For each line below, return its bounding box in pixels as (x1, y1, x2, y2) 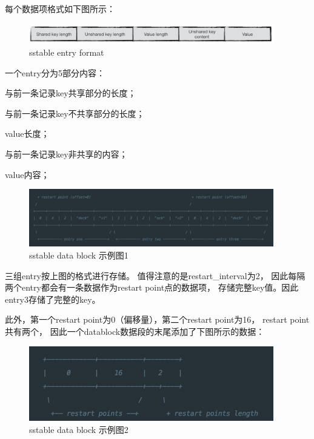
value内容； (5, 168, 50, 180)
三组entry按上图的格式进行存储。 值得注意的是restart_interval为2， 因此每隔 (5, 269, 306, 282)
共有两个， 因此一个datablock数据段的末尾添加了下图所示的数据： (5, 325, 265, 337)
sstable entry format (29, 46, 104, 59)
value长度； (5, 127, 50, 140)
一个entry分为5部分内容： (5, 66, 105, 79)
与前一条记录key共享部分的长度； (5, 87, 136, 99)
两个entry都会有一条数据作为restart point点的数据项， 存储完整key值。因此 (5, 281, 299, 294)
